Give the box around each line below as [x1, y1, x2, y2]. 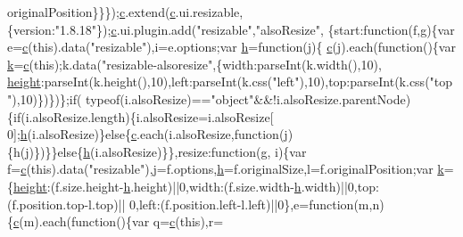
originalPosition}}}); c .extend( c [7, 3, 176, 20]
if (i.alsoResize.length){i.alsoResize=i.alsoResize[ [13, 107, 274, 126]
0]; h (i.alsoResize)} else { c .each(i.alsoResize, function [7, 125, 279, 143]
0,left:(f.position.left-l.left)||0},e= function [129, 194, 354, 213]
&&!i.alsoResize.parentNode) [253, 89, 411, 108]
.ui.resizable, [175, 3, 244, 20]
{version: [7, 20, 55, 38]
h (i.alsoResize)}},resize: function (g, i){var [83, 142, 307, 160]
